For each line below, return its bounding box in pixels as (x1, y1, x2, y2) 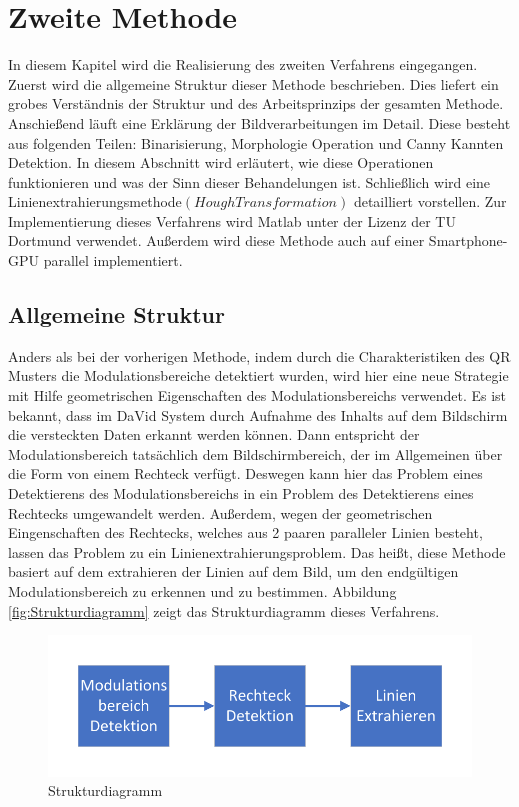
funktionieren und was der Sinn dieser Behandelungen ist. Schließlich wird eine (8, 171, 491, 192)
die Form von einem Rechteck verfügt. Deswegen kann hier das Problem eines (8, 463, 483, 484)
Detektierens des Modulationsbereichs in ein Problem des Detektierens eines (8, 483, 474, 504)
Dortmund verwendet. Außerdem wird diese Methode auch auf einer (8, 230, 425, 251)
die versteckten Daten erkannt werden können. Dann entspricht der (8, 424, 420, 445)
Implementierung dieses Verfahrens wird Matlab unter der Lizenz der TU (8, 210, 456, 231)
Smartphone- (428, 230, 508, 251)
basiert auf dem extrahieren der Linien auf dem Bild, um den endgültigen (8, 561, 459, 582)
